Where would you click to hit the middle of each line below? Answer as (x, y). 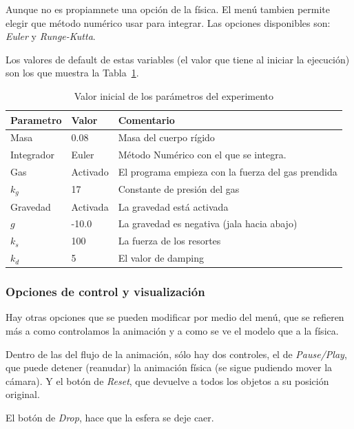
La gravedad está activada (173, 206)
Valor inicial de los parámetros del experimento (174, 95)
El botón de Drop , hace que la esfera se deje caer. (110, 418)
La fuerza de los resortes (169, 241)
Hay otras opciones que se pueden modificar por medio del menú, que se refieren (175, 317)
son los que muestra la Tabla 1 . (72, 73)
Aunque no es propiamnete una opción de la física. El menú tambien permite (168, 9)
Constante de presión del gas (179, 189)
